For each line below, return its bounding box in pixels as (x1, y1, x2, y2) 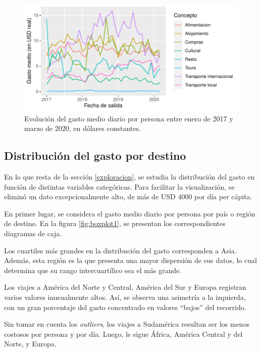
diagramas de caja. (4, 228, 62, 238)
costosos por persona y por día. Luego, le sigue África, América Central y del (4, 328, 243, 339)
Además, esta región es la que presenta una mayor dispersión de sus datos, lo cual (4, 255, 257, 266)
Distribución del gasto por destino (4, 148, 186, 163)
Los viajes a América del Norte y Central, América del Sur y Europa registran (4, 282, 246, 292)
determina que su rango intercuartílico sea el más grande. (4, 265, 182, 275)
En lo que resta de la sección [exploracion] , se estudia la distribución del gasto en (4, 171, 255, 182)
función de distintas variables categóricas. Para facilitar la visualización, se (4, 181, 235, 192)
